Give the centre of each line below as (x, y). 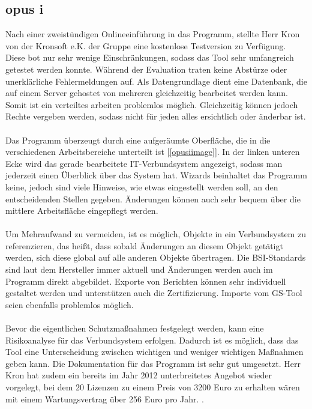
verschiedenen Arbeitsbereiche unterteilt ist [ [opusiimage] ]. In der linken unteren (153, 152)
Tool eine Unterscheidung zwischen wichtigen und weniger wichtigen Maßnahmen (154, 352)
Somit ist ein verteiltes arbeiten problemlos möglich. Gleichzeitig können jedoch (152, 104)
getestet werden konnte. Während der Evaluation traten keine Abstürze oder (146, 69)
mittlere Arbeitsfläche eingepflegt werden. (82, 211)
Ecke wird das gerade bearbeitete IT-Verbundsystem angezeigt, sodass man (144, 163)
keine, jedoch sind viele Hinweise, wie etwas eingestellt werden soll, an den (142, 186)
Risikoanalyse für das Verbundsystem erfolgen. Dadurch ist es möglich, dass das (152, 340)
